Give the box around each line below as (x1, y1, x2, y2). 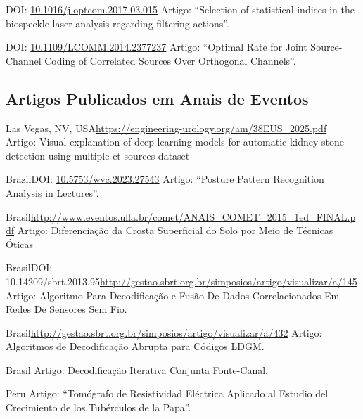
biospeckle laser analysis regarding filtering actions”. (6, 15, 229, 30)
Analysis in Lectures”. (6, 185, 99, 200)
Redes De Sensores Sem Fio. (6, 302, 127, 316)
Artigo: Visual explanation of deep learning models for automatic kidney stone (6, 134, 345, 149)
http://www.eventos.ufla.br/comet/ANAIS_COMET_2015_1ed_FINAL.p (30, 209, 356, 224)
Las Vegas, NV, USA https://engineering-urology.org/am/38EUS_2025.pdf (6, 120, 327, 135)
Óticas (6, 236, 33, 251)
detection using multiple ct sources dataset (6, 148, 190, 162)
